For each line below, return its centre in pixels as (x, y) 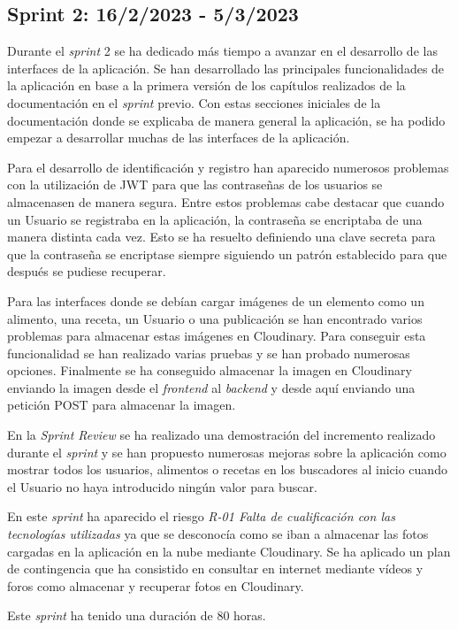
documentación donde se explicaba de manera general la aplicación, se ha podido (226, 120)
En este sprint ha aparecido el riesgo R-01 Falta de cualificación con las (201, 516)
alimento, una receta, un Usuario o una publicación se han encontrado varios (215, 318)
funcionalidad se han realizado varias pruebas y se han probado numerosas (209, 353)
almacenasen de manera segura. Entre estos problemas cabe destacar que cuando (226, 201)
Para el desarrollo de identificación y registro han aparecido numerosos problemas (228, 167)
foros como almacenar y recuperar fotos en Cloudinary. (156, 585)
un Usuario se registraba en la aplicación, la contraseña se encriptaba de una (215, 219)
